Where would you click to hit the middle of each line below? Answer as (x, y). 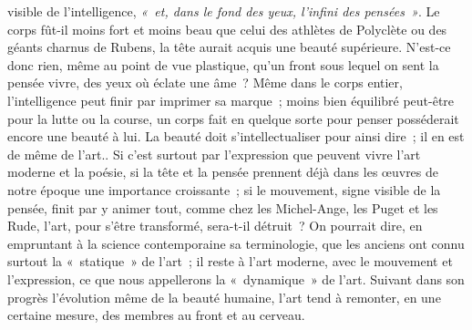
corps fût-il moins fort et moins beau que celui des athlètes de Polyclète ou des (227, 29)
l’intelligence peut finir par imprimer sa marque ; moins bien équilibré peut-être (231, 100)
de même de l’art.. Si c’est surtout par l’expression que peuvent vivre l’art (214, 154)
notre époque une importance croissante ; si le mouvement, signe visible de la (224, 189)
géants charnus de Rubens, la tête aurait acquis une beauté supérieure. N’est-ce (229, 47)
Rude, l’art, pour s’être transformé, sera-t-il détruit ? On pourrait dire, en (215, 226)
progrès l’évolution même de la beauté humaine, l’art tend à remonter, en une (224, 297)
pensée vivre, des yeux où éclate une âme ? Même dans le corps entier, (205, 82)
